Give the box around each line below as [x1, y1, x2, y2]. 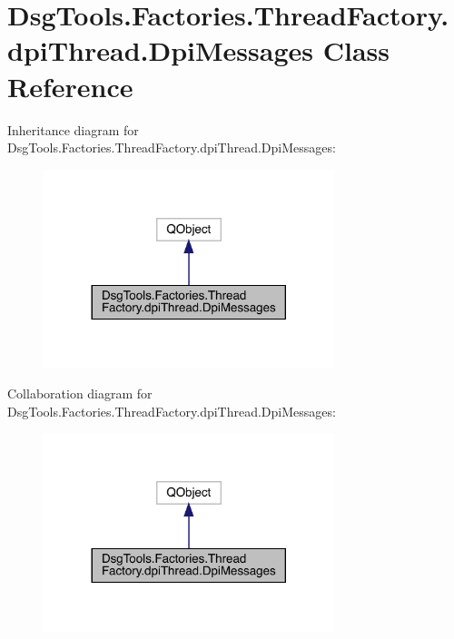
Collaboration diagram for [7, 384, 153, 403]
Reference [7, 67, 133, 104]
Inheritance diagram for [7, 120, 139, 139]
